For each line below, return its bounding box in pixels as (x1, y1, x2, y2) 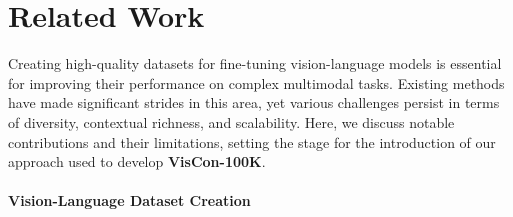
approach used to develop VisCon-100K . (8, 151, 266, 172)
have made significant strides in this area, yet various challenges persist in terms (8, 92, 500, 113)
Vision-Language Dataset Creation (8, 190, 251, 211)
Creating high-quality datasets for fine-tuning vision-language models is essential (8, 53, 502, 74)
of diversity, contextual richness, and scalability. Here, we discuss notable (8, 111, 455, 132)
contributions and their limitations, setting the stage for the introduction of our (8, 131, 496, 152)
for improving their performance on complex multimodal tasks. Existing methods (8, 72, 505, 93)
